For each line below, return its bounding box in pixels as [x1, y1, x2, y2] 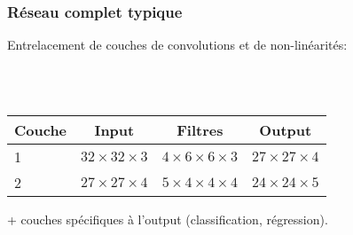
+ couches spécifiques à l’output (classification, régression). [7, 210, 328, 228]
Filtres [176, 120, 224, 140]
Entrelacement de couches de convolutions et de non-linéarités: [7, 35, 348, 54]
